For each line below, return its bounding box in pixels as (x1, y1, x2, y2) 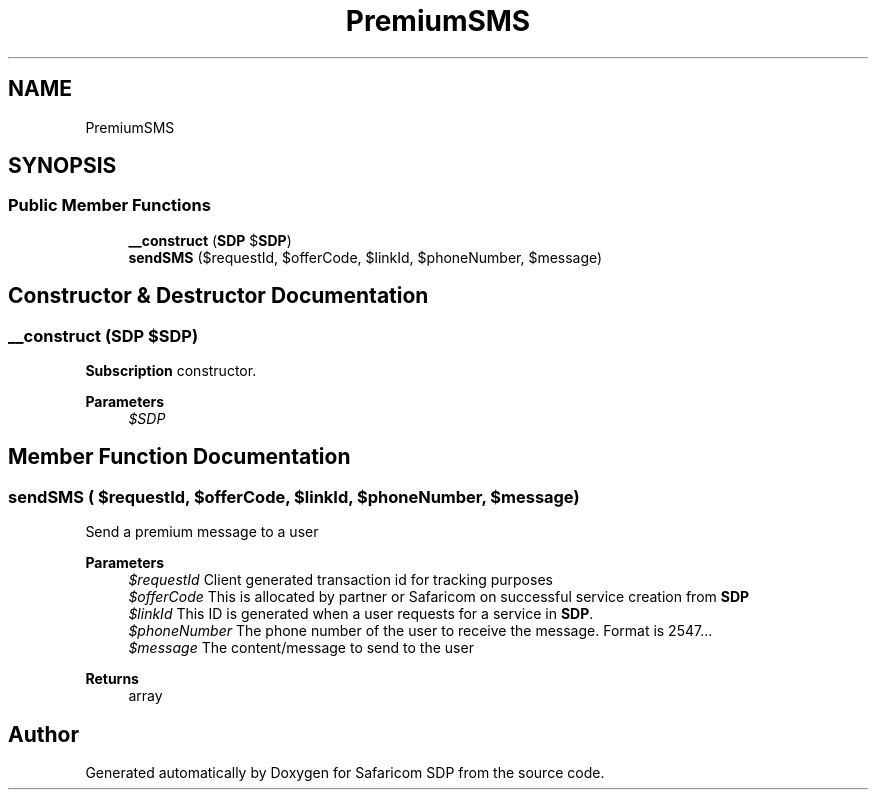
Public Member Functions (8, 195, 211, 216)
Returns (85, 670, 139, 688)
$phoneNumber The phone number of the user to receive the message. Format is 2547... (128, 622, 713, 640)
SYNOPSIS (8, 153, 117, 179)
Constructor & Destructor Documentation (8, 283, 429, 309)
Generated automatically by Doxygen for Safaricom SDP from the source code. (85, 764, 605, 782)
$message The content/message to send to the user (128, 639, 474, 657)
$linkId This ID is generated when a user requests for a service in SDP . (128, 605, 594, 623)
